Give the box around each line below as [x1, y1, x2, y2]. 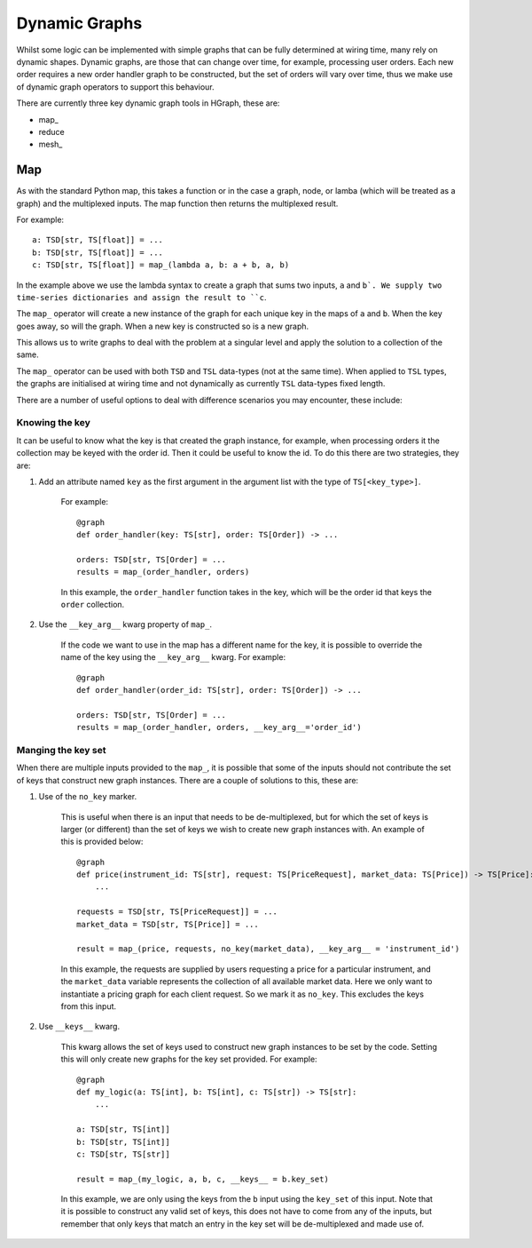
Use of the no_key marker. [38, 791, 137, 802]
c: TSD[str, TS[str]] [76, 1149, 170, 1159]
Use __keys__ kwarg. [38, 1021, 120, 1032]
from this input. [60, 1001, 117, 1012]
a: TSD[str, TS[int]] [76, 1125, 170, 1134]
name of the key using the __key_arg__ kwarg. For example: [60, 652, 286, 663]
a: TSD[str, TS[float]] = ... [32, 235, 164, 245]
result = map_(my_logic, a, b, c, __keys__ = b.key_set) [76, 1173, 330, 1184]
